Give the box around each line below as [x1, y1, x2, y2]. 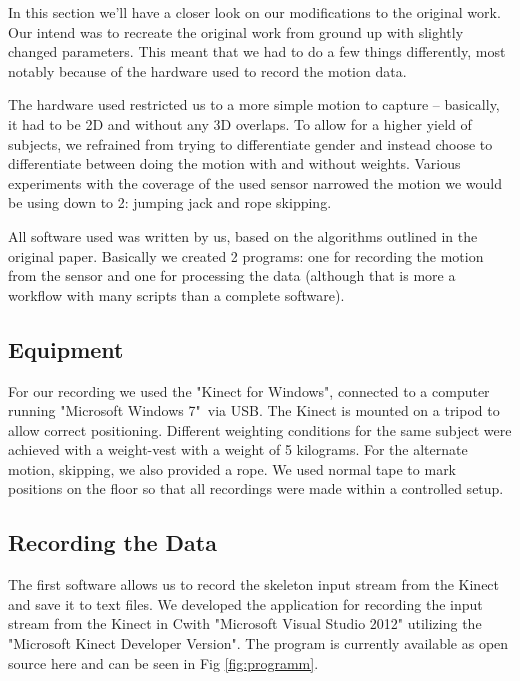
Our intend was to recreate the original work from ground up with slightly [8, 21, 464, 42]
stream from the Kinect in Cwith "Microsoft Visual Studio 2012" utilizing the [8, 613, 482, 634]
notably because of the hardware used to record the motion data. [8, 60, 407, 81]
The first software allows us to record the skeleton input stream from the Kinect [8, 574, 500, 595]
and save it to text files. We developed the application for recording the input [8, 593, 483, 614]
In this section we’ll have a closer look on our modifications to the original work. [8, 2, 501, 22]
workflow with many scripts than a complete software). [8, 284, 345, 305]
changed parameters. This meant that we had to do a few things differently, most [8, 41, 506, 62]
